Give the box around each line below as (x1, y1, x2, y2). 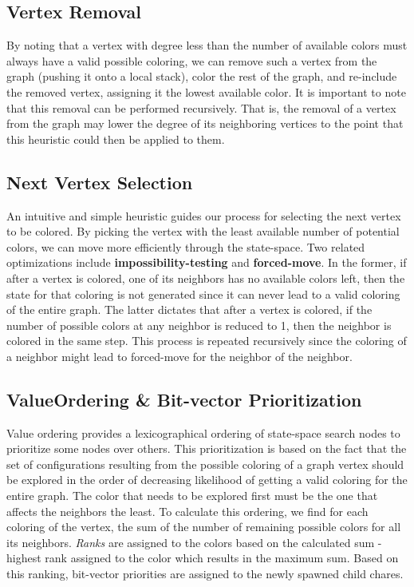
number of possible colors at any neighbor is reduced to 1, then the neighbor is (6, 316, 392, 333)
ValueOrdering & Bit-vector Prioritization (6, 387, 362, 411)
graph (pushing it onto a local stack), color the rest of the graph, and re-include (6, 68, 397, 85)
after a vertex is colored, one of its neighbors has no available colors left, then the (6, 269, 405, 286)
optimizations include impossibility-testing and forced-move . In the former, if (6, 254, 407, 271)
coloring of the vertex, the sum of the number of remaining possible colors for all (6, 518, 401, 535)
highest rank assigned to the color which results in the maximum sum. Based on (6, 549, 399, 566)
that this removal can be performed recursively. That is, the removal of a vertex (6, 99, 396, 116)
